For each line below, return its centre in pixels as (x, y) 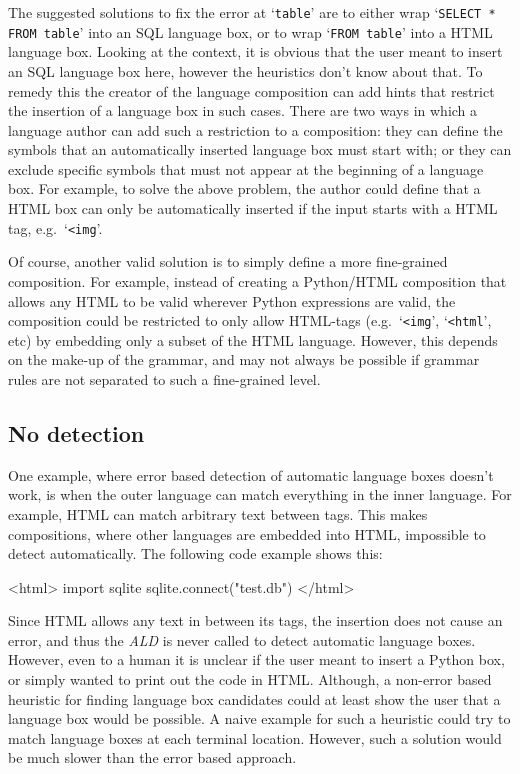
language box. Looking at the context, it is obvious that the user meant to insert (255, 51)
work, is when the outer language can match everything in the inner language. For (260, 494)
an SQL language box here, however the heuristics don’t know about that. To (245, 70)
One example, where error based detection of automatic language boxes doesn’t (251, 474)
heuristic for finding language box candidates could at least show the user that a (254, 698)
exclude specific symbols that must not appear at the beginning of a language (246, 168)
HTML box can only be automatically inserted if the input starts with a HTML (253, 208)
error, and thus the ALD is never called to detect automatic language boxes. (242, 639)
